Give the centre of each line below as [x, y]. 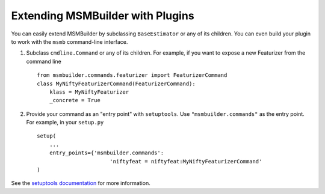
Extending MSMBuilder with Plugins [103, 16]
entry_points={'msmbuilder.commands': [107, 153]
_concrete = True [75, 100]
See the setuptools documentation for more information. [81, 183]
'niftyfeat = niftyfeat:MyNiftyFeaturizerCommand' [186, 161]
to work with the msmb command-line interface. [70, 41]
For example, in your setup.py [65, 123]
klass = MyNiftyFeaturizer [89, 92]
